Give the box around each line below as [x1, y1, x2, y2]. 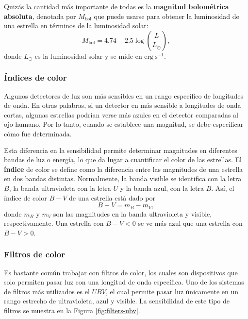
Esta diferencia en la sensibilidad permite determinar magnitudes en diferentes [4, 145, 237, 155]
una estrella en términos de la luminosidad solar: [4, 20, 149, 31]
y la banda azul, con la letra [120, 183, 204, 193]
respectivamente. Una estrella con [4, 218, 104, 228]
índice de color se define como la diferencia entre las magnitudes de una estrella [4, 164, 243, 174]
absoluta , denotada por [4, 11, 76, 21]
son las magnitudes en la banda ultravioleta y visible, [53, 208, 212, 218]
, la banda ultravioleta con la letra [9, 183, 111, 193]
